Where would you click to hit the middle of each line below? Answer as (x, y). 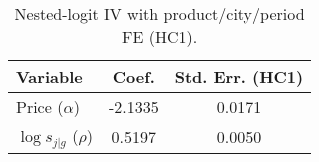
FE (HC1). (160, 36)
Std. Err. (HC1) (239, 76)
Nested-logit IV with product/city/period (159, 13)
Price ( (40, 106)
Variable (49, 76)
